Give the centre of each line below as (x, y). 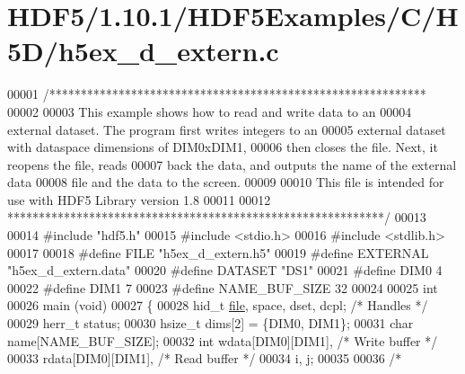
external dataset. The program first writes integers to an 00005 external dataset (227, 129)
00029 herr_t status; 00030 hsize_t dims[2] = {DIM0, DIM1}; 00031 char (211, 323)
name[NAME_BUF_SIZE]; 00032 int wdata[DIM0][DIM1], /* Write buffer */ (223, 340)
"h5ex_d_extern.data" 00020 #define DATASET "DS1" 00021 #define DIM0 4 (225, 270)
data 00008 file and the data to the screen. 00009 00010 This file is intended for (226, 182)
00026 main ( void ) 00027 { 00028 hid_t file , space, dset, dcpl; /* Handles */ (218, 305)
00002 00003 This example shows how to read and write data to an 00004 (210, 111)
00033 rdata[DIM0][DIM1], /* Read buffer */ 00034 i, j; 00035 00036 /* (205, 358)
